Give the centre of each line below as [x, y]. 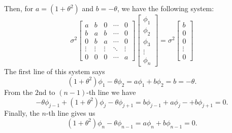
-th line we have [111, 92]
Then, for [19, 8]
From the [19, 92]
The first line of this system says [55, 71]
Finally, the [22, 113]
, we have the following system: [165, 8]
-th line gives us [71, 113]
